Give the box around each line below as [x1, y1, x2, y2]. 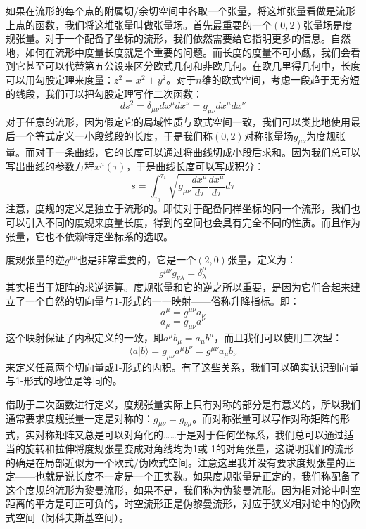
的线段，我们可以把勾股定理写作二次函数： [6, 86, 203, 100]
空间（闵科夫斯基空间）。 [15, 509, 129, 524]
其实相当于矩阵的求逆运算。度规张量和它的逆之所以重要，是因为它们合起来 [6, 280, 351, 294]
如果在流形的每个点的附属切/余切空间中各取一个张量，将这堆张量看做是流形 [6, 4, 355, 18]
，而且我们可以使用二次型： [214, 330, 343, 345]
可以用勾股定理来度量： [6, 72, 114, 86]
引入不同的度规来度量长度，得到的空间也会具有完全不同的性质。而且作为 [25, 215, 360, 230]
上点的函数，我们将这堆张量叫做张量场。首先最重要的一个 [6, 17, 272, 32]
